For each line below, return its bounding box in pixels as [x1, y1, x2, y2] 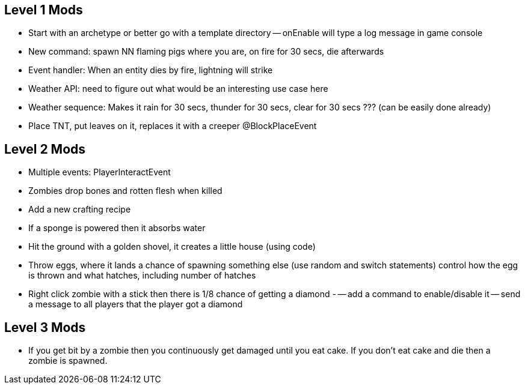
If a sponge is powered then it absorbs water [28, 223, 206, 234]
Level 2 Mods [4, 141, 86, 157]
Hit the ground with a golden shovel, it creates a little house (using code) [28, 241, 316, 252]
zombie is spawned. [28, 355, 108, 366]
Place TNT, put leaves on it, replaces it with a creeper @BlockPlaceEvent [28, 121, 317, 131]
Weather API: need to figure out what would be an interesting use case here [28, 83, 328, 94]
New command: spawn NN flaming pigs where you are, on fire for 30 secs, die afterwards [28, 46, 384, 57]
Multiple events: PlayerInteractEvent [28, 167, 171, 178]
